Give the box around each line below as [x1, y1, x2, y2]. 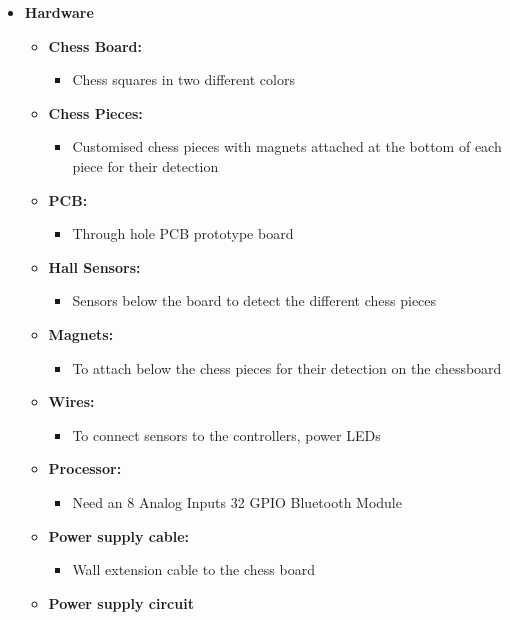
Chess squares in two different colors [72, 69, 295, 90]
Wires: [48, 391, 95, 412]
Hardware [24, 2, 94, 22]
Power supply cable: [48, 525, 190, 546]
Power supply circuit [48, 592, 194, 613]
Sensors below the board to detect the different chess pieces [72, 290, 437, 311]
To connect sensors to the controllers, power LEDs [72, 424, 381, 445]
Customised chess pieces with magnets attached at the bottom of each [72, 136, 502, 157]
